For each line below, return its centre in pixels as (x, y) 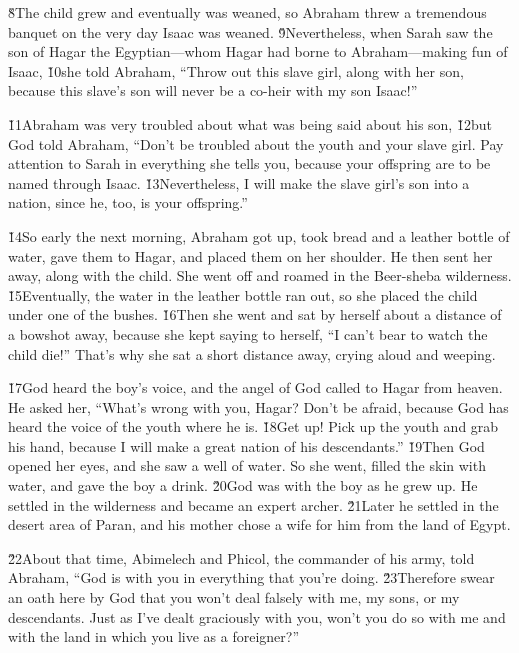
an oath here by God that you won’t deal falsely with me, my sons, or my (234, 597)
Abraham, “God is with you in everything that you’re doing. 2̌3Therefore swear (251, 577)
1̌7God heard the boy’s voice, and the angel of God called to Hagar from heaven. (255, 387)
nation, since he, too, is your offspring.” (128, 202)
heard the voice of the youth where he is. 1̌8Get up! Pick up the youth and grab (253, 426)
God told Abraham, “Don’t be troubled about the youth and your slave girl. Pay (256, 143)
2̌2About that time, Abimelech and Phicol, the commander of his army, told (241, 557)
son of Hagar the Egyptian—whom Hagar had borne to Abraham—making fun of (258, 51)
